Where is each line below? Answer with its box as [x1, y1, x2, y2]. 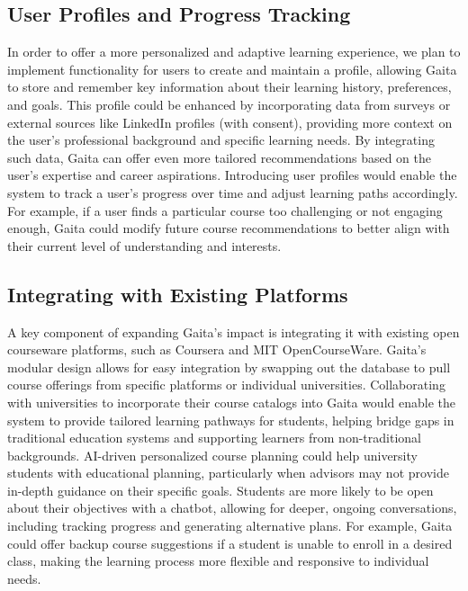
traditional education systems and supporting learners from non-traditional [7, 428, 421, 447]
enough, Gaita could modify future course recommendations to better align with [7, 219, 450, 237]
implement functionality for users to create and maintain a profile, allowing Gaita [7, 59, 457, 78]
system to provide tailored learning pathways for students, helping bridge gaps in [7, 410, 454, 429]
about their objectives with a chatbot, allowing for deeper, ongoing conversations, [7, 498, 457, 517]
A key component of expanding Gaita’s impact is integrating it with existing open [7, 322, 460, 341]
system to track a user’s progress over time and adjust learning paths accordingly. [7, 183, 458, 201]
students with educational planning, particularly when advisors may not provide [7, 463, 449, 482]
